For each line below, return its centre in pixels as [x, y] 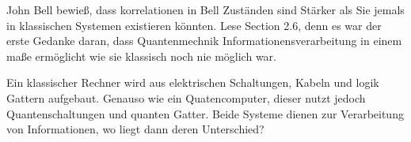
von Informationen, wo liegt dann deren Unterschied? [135, 129]
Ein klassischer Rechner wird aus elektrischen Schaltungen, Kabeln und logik [193, 82]
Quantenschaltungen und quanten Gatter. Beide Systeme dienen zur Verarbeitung [205, 113]
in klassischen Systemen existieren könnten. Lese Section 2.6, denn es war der [194, 25]
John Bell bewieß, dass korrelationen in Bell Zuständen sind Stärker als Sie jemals [205, 9]
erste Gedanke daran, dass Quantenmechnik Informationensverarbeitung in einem [204, 41]
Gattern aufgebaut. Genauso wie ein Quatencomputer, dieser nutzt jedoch [186, 97]
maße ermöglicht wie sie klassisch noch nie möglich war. [141, 56]
